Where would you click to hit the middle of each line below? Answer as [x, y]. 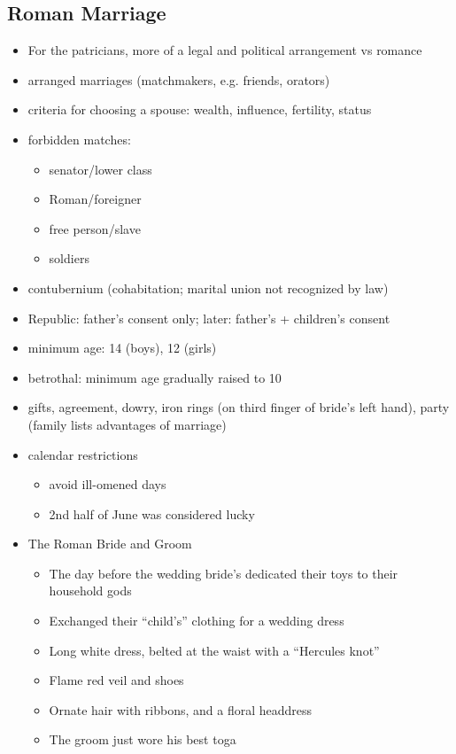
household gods [90, 591]
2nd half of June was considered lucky [152, 513]
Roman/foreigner [95, 199]
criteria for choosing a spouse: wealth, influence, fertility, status [200, 109]
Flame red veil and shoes [116, 680]
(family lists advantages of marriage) [127, 424]
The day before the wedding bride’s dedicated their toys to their [224, 573]
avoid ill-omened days [108, 484]
